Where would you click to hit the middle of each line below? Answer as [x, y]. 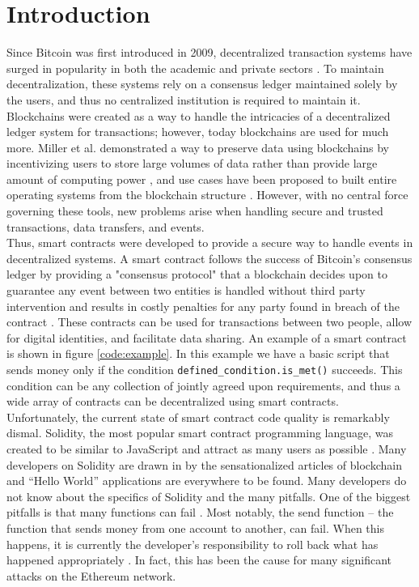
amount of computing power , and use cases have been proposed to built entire [202, 179]
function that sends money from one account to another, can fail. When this [195, 528]
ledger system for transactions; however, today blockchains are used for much [198, 132]
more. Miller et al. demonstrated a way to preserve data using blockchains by [198, 147]
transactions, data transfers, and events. [106, 226]
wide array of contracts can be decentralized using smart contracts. [173, 401]
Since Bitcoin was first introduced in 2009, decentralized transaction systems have [209, 52]
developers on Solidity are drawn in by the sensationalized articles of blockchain [204, 464]
